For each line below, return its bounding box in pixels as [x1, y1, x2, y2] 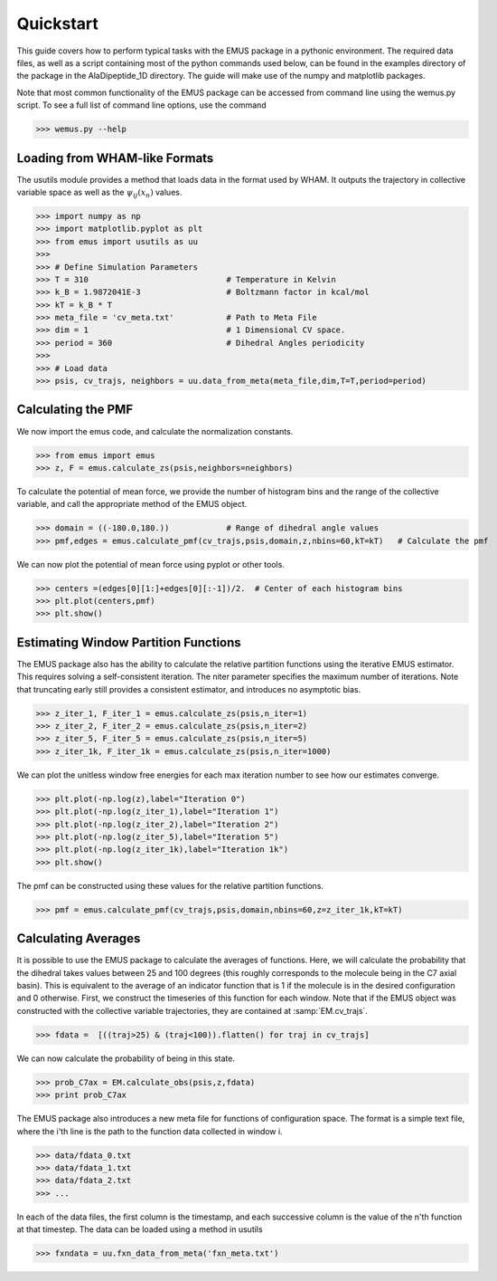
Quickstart [16, 14, 99, 33]
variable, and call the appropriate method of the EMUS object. [16, 499, 248, 510]
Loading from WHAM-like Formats [16, 150, 214, 166]
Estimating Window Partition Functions [16, 635, 241, 650]
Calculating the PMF [16, 402, 134, 417]
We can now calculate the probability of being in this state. [16, 1053, 235, 1064]
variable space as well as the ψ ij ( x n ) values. [16, 186, 183, 199]
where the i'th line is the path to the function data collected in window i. [16, 1125, 284, 1136]
